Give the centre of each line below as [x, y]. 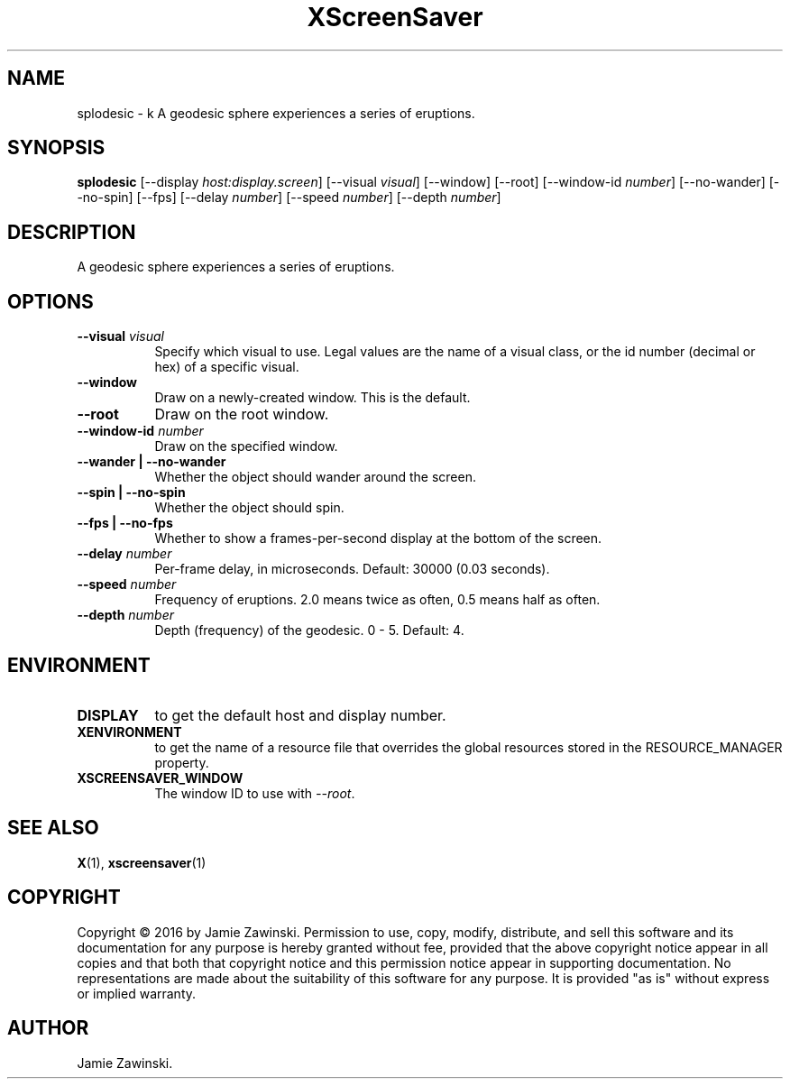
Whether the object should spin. [249, 508]
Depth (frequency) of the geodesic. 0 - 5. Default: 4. [309, 630]
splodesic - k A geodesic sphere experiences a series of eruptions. [276, 113]
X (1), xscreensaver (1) [142, 862]
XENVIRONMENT [129, 732]
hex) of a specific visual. [227, 367]
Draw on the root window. [242, 414]
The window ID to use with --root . [255, 793]
